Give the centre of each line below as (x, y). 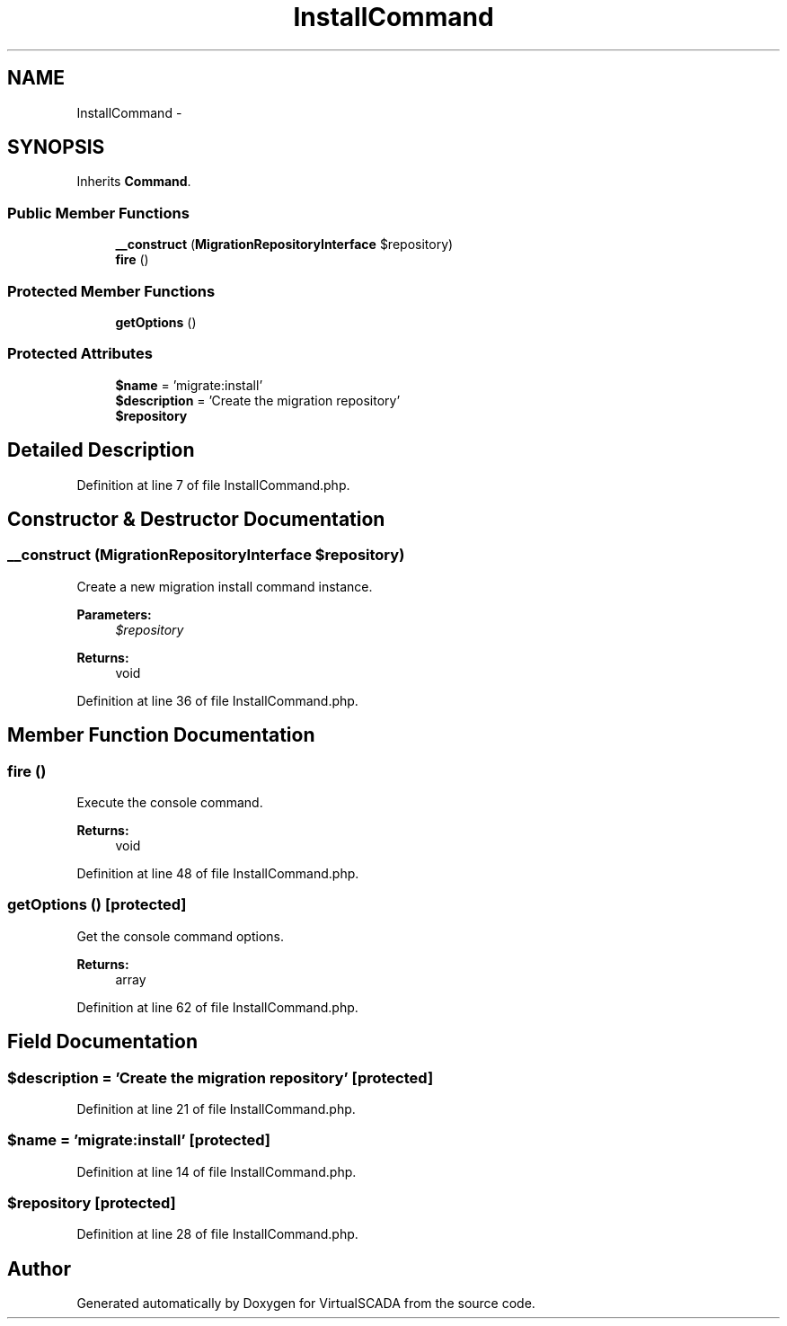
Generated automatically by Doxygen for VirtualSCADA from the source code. (306, 1304)
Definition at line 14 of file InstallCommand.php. (217, 1171)
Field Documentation (102, 1042)
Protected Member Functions (111, 291)
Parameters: (114, 614)
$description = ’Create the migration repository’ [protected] (221, 1077)
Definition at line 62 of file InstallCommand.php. (217, 1007)
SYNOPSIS (56, 147)
